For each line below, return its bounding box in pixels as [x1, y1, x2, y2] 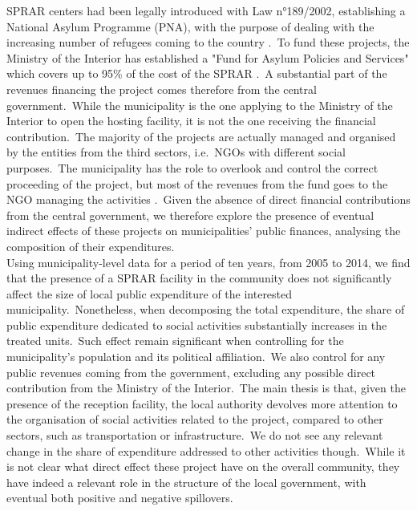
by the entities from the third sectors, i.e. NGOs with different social [6, 144, 346, 160]
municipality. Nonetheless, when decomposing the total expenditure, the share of [6, 301, 405, 318]
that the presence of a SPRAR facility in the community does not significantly [6, 270, 392, 286]
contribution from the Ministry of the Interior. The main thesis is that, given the [6, 379, 406, 396]
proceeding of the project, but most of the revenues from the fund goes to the [6, 175, 388, 192]
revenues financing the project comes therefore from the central [6, 80, 317, 97]
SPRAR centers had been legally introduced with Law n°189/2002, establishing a [6, 2, 406, 18]
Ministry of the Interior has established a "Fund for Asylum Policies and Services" [6, 49, 409, 66]
